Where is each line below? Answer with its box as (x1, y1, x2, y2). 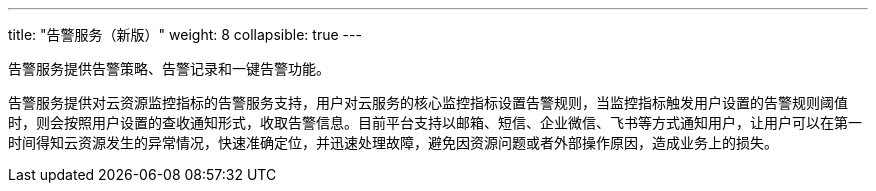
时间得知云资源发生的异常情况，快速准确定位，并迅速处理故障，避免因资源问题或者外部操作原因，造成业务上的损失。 (8, 134, 778, 151)
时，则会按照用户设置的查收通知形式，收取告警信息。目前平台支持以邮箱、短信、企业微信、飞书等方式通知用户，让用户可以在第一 (8, 114, 862, 131)
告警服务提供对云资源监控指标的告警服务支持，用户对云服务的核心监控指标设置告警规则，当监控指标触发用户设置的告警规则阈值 (8, 94, 848, 111)
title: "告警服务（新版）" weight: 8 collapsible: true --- (8, 26, 362, 43)
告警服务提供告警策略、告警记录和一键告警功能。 (8, 60, 330, 77)
